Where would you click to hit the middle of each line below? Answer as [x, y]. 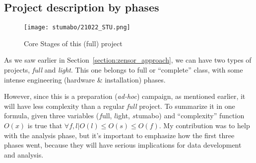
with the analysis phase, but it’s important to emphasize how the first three [119, 135]
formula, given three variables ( [52, 116]
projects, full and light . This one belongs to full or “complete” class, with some [124, 70]
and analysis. [24, 154]
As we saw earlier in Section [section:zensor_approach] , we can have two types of [128, 60]
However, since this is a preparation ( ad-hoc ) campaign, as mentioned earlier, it [125, 96]
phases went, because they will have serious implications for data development [123, 145]
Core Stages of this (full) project [73, 43]
